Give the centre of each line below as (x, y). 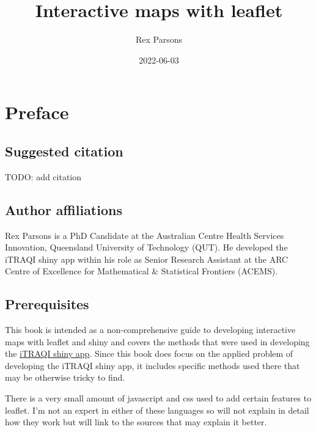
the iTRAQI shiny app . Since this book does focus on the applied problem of (149, 353)
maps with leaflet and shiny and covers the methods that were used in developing (157, 341)
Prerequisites (47, 304)
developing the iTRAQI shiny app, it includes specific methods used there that (152, 365)
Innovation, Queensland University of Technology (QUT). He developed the (146, 247)
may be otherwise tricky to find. (65, 377)
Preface (37, 112)
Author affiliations (64, 209)
